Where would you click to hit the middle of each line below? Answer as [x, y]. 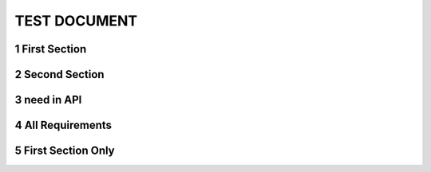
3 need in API [48, 100]
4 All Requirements [63, 125]
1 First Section [51, 49]
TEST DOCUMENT [76, 21]
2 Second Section [59, 74]
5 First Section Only [65, 151]
